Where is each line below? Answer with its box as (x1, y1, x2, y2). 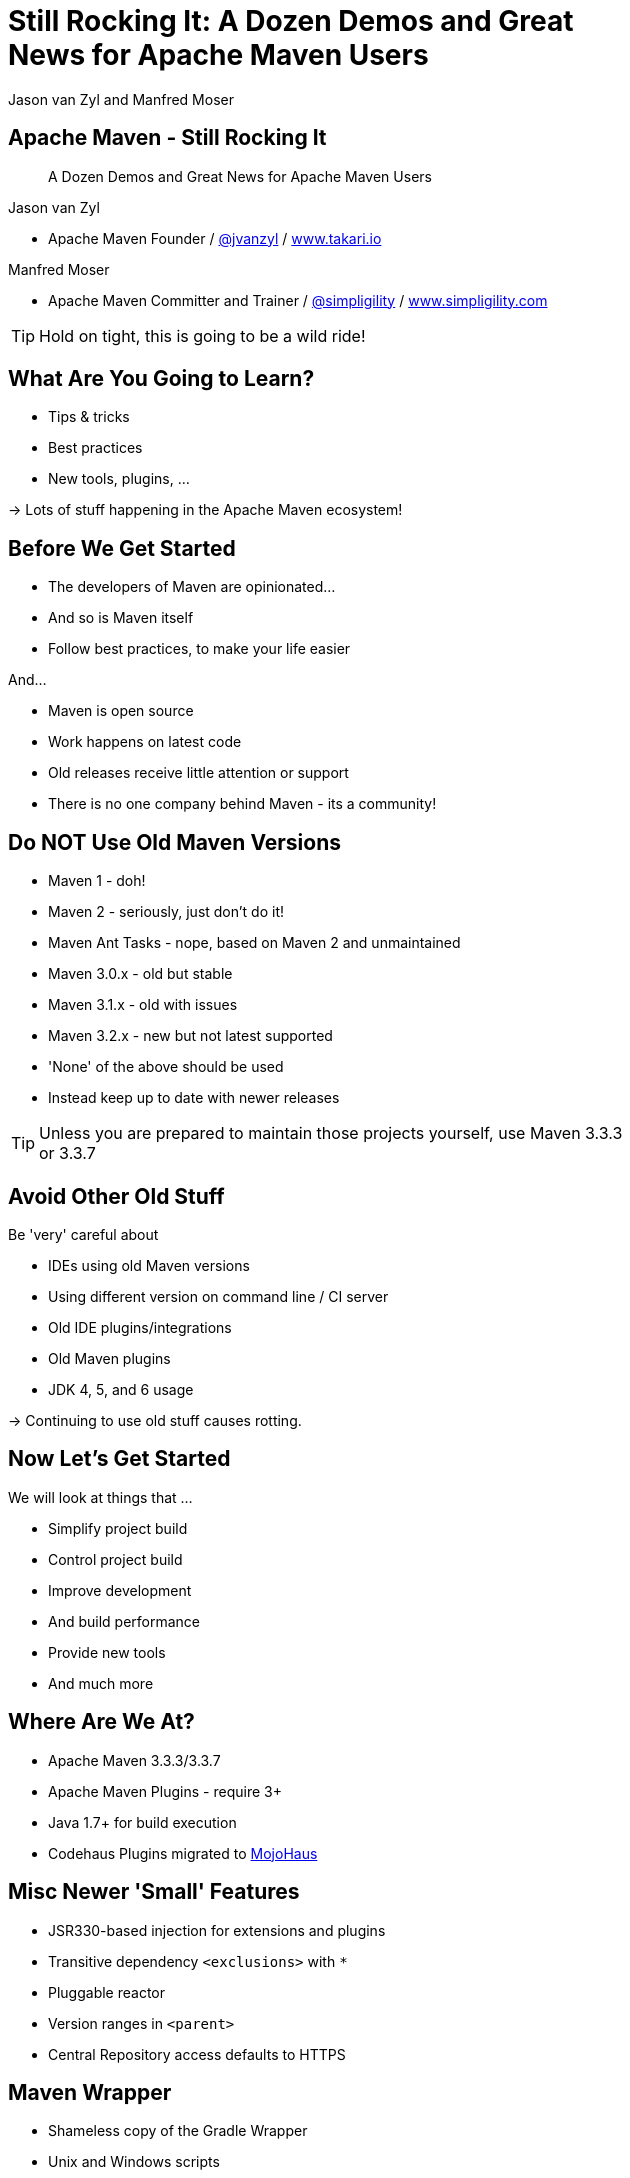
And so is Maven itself (48, 609, 194, 627)
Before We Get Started (8, 535, 236, 561)
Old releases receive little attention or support (48, 764, 349, 782)
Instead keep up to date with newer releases (48, 1089, 340, 1107)
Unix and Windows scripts (48, 2153, 220, 2171)
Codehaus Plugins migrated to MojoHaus (48, 1844, 318, 1862)
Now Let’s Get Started (8, 1446, 231, 1472)
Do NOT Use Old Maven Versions (8, 829, 342, 855)
